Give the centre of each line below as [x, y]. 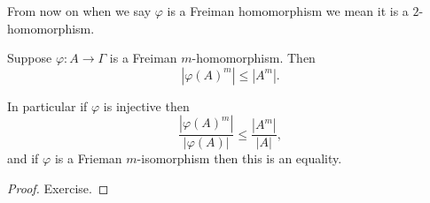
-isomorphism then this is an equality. [239, 158]
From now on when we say [79, 11]
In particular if [47, 105]
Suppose [30, 58]
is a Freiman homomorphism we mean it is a [288, 11]
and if [23, 158]
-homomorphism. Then [254, 58]
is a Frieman [88, 158]
